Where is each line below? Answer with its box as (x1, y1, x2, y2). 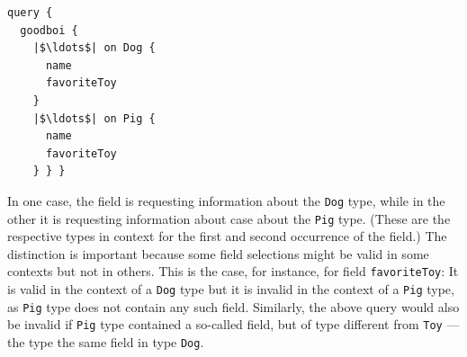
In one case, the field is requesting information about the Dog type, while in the (7, 191, 445, 210)
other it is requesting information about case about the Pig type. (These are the (7, 209, 451, 228)
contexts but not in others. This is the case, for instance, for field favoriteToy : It (7, 262, 459, 281)
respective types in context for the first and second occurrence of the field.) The (7, 227, 447, 245)
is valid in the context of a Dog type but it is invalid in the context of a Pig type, (7, 280, 454, 299)
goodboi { (20, 23, 78, 37)
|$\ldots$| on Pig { (32, 112, 156, 125)
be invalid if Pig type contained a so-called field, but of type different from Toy (7, 315, 443, 334)
